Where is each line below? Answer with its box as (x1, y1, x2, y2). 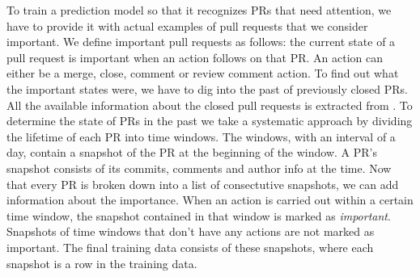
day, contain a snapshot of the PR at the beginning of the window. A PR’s (6, 144, 377, 161)
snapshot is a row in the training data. (6, 254, 197, 271)
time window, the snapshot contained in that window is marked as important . (6, 207, 391, 224)
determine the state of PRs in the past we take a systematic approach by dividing (6, 112, 413, 129)
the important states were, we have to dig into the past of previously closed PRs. (6, 80, 408, 97)
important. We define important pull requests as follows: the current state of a (6, 33, 396, 50)
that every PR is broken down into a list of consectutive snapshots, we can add (6, 175, 399, 192)
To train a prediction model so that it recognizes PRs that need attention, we (6, 2, 392, 18)
